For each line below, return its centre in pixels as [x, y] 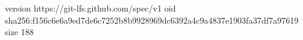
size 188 [19, 32]
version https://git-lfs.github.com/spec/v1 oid [90, 8]
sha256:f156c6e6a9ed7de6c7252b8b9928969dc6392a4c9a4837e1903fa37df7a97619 [152, 20]
